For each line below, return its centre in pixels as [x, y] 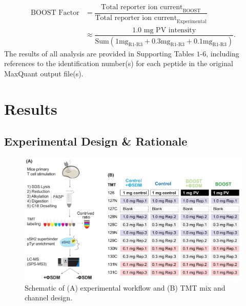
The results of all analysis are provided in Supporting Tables [99, 53]
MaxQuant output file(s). [44, 73]
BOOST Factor [55, 13]
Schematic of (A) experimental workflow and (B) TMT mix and [125, 287]
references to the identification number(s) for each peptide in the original [119, 63]
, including [223, 53]
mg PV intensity [170, 30]
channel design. [49, 298]
